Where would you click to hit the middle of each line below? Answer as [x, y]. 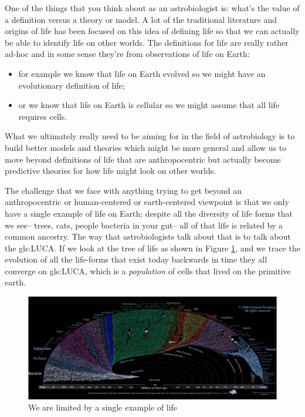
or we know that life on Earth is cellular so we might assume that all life [149, 105]
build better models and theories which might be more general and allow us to [146, 147]
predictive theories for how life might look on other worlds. [111, 171]
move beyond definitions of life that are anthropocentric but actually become [143, 159]
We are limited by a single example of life [103, 407]
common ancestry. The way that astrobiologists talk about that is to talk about [148, 236]
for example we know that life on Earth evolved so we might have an [142, 73]
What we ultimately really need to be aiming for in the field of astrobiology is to [150, 136]
